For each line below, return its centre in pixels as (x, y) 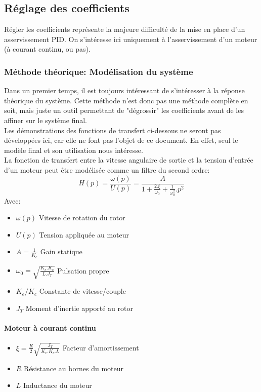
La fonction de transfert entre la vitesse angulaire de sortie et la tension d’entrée (129, 160)
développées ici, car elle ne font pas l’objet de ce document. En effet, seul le (121, 140)
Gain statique (61, 251)
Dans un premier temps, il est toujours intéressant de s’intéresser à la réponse (124, 90)
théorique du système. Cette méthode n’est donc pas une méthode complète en (126, 100)
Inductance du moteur (58, 385)
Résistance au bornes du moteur (74, 368)
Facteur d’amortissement (101, 347)
